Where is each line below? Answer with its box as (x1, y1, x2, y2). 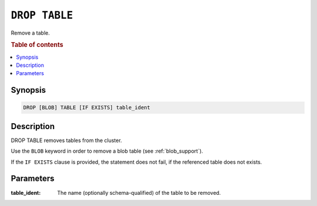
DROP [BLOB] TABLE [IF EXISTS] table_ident (23, 104, 151, 111)
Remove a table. (11, 29, 50, 36)
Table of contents (11, 41, 64, 49)
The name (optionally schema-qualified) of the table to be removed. (57, 189, 221, 196)
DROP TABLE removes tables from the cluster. (11, 137, 123, 144)
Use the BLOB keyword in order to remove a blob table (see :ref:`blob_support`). (11, 147, 204, 155)
